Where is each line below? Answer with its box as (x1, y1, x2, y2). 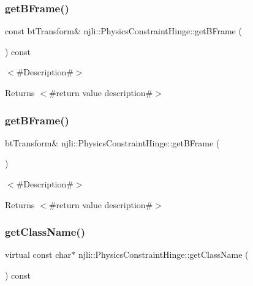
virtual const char (5, 248, 72, 261)
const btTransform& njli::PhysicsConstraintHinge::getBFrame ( (5, 24, 242, 37)
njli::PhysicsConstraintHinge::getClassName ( (78, 248, 249, 261)
